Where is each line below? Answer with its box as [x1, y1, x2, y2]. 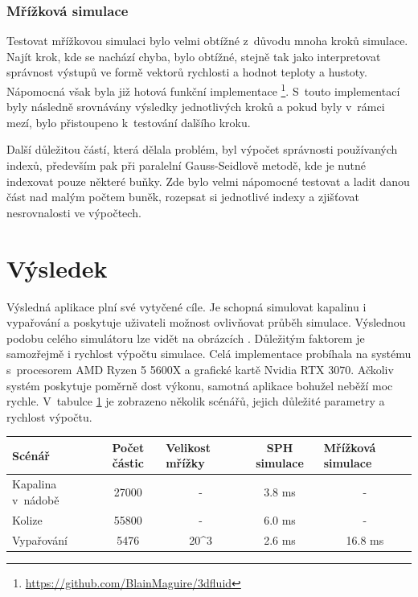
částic [112, 455, 144, 471]
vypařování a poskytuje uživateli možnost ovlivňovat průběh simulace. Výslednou [6, 314, 406, 331]
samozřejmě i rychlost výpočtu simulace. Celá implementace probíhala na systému [6, 345, 412, 362]
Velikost [166, 438, 211, 455]
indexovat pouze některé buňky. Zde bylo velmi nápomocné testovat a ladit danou [6, 172, 410, 189]
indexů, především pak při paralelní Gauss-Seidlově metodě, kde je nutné [6, 157, 366, 174]
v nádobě [12, 491, 59, 508]
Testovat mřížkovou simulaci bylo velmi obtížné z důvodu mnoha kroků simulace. [6, 32, 408, 49]
